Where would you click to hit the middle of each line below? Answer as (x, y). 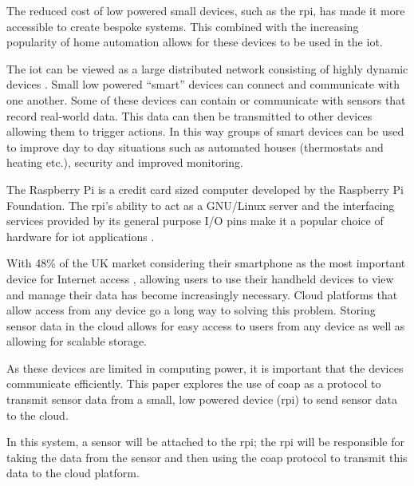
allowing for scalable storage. (77, 341)
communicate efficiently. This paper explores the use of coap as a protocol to (194, 383)
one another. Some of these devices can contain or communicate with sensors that (206, 99)
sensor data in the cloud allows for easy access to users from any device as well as (206, 325)
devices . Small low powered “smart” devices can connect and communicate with (203, 84)
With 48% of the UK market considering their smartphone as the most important (206, 263)
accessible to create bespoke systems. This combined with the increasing (183, 26)
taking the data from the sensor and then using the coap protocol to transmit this (207, 457)
